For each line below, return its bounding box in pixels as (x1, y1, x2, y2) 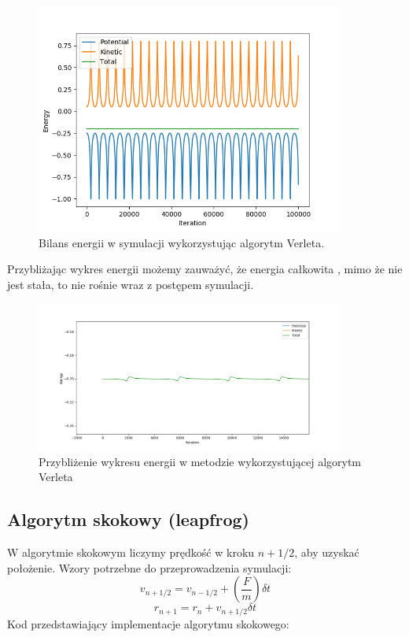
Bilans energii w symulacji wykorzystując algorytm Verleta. (39, 234, 325, 250)
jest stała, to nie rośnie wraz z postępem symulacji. (7, 276, 254, 292)
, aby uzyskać (294, 544, 359, 561)
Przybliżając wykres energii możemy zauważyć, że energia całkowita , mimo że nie (7, 261, 403, 277)
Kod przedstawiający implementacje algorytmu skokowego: (7, 615, 289, 631)
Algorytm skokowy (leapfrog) (7, 507, 249, 531)
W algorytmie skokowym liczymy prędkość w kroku (7, 544, 255, 561)
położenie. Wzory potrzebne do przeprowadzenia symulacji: (7, 559, 292, 576)
